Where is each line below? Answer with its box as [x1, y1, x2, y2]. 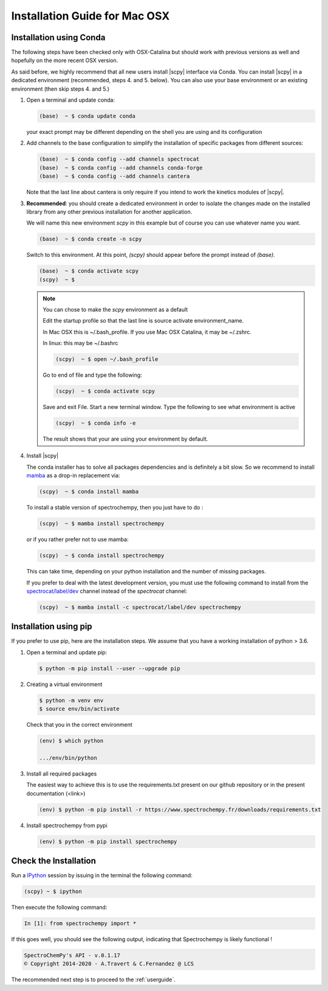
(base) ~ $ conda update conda [39, 113, 136, 119]
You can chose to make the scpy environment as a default [43, 306, 188, 313]
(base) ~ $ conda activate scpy [39, 268, 139, 275]
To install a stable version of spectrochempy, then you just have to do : [26, 504, 203, 511]
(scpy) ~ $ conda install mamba [39, 488, 139, 495]
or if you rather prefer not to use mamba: [26, 536, 129, 543]
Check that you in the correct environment [26, 721, 133, 729]
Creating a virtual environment [26, 681, 103, 688]
